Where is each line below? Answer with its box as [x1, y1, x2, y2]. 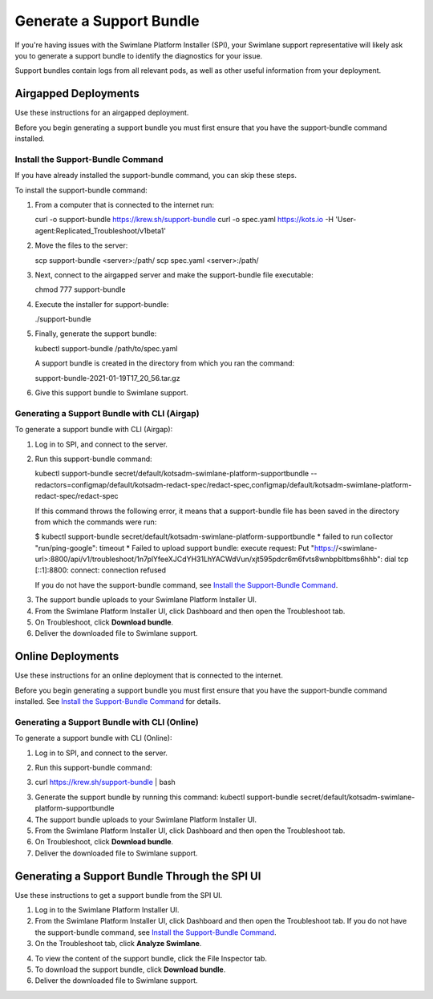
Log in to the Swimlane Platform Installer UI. [34, 905, 180, 915]
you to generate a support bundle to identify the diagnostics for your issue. [14, 51, 263, 60]
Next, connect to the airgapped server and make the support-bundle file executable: [34, 269, 314, 280]
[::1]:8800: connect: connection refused [34, 565, 167, 575]
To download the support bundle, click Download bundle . [34, 965, 226, 974]
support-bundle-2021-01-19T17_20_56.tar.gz [34, 373, 180, 382]
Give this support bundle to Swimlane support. [34, 388, 188, 398]
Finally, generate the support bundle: [34, 329, 157, 338]
